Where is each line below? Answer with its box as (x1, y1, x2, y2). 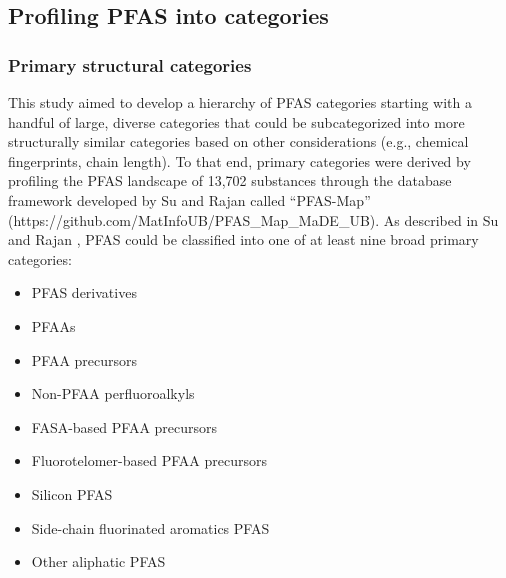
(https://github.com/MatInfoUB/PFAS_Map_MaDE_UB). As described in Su (8, 209, 499, 230)
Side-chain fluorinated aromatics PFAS (31, 517, 270, 538)
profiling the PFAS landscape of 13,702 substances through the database (8, 170, 452, 191)
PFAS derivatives (31, 282, 137, 303)
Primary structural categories (8, 52, 252, 77)
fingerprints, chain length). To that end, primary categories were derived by (8, 150, 471, 171)
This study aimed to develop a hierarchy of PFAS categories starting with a (8, 92, 473, 112)
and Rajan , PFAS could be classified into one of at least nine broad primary (8, 229, 479, 250)
